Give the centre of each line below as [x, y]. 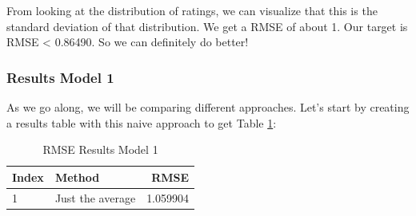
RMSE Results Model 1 [100, 149]
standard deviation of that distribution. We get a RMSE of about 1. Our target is [207, 26]
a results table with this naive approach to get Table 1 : [142, 122]
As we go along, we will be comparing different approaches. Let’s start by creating [208, 107]
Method [77, 177]
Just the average [95, 197]
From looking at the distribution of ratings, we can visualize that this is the [192, 10]
